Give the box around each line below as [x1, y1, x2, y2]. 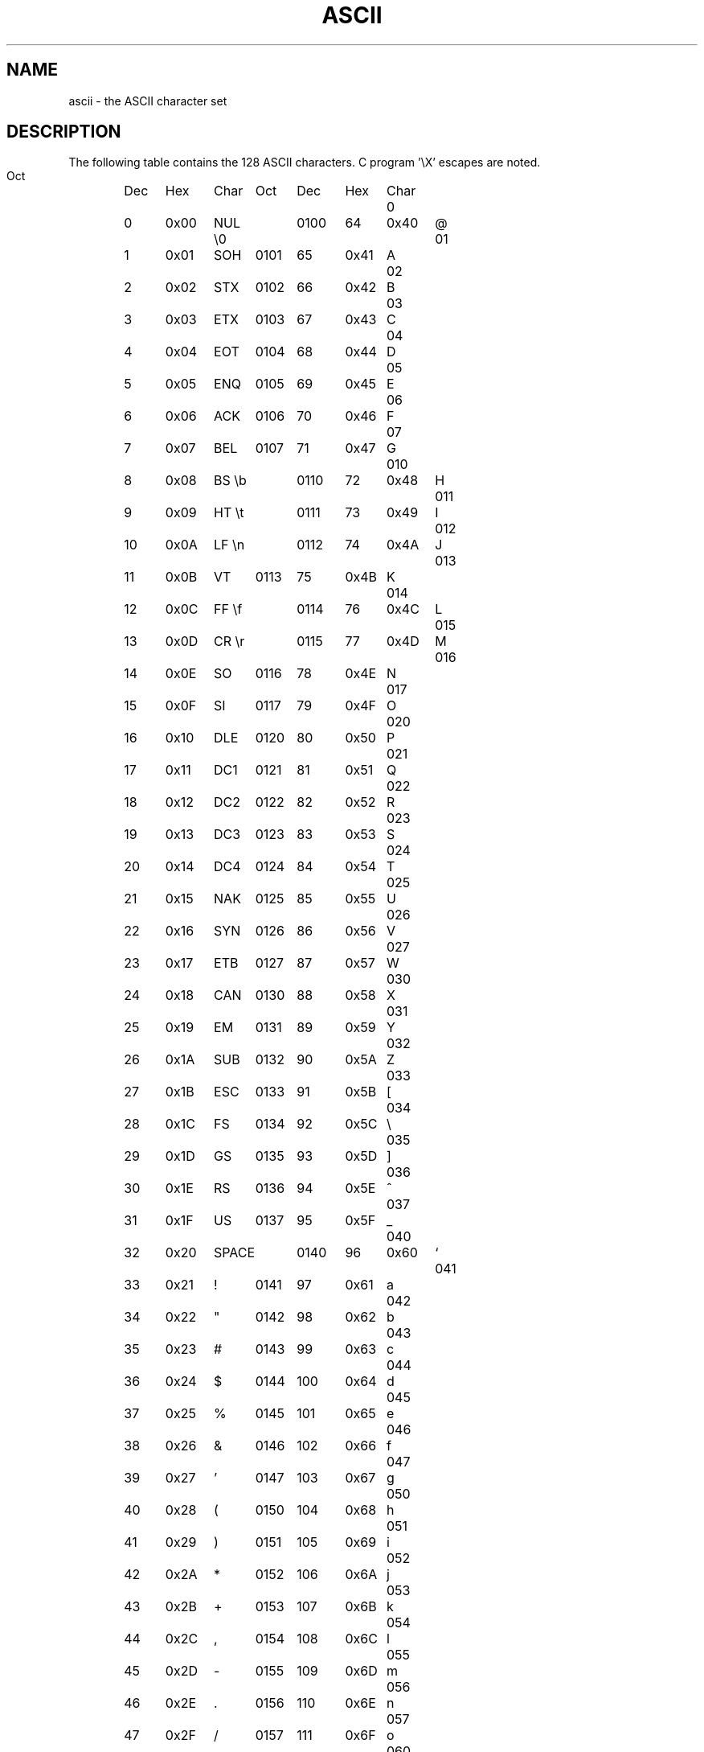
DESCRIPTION [6, 121, 121, 142]
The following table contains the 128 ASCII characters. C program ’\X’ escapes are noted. [68, 155, 541, 170]
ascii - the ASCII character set [68, 93, 227, 108]
